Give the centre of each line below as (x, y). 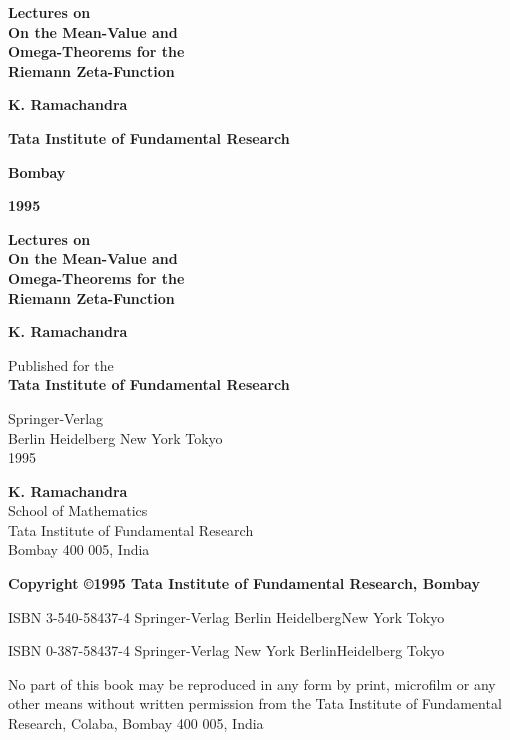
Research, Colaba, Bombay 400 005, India (136, 723)
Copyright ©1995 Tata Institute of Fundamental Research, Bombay (244, 583)
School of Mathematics (78, 510)
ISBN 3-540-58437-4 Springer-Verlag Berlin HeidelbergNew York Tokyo (226, 616)
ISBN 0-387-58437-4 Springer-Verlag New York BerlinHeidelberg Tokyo (226, 650)
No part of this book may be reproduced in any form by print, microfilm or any (252, 683)
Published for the (61, 364)
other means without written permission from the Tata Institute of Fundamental (255, 703)
